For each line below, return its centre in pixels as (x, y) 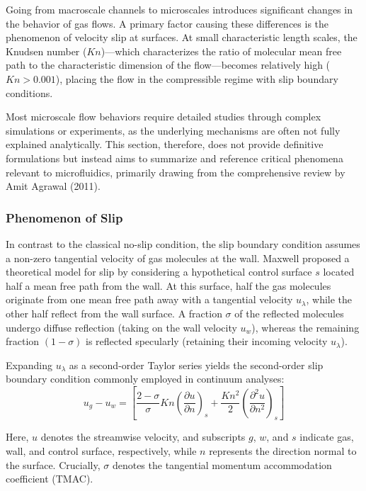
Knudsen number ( (46, 51)
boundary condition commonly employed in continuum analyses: (145, 379)
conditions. (29, 92)
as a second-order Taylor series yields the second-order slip (196, 365)
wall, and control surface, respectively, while (101, 451)
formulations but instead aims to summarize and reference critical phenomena (175, 158)
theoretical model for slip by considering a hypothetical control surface (159, 272)
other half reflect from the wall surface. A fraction (114, 313)
